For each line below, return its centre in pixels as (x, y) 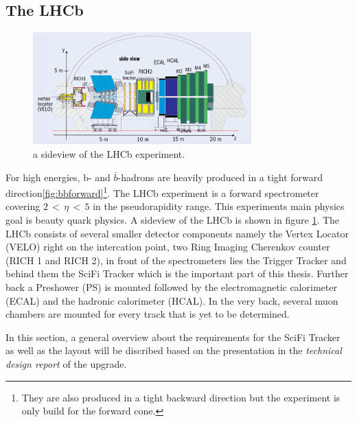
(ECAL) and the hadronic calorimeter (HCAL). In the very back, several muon (172, 300)
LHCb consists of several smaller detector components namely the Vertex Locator (177, 233)
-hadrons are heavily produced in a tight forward (220, 177)
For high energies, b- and (58, 177)
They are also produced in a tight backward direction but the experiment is (181, 397)
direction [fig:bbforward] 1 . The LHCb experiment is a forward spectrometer (162, 192)
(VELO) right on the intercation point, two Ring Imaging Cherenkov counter (168, 247)
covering (23, 206)
